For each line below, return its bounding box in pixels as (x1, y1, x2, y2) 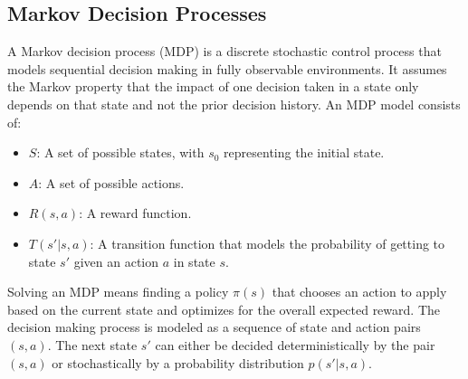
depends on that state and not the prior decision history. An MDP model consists (7, 94, 461, 113)
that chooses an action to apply (272, 282, 447, 301)
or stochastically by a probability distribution (52, 353, 304, 372)
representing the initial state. (224, 143, 385, 162)
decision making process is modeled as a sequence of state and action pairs (7, 317, 421, 336)
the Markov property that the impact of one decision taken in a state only (7, 77, 419, 96)
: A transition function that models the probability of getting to (90, 233, 445, 252)
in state (173, 251, 215, 270)
